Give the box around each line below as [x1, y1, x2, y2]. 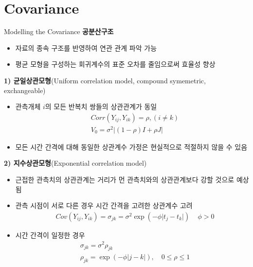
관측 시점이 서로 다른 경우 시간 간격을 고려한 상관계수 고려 [15, 200, 193, 210]
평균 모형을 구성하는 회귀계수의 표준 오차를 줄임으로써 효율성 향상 [15, 59, 216, 69]
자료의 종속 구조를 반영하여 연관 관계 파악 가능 [15, 42, 157, 53]
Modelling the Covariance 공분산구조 [4, 26, 114, 37]
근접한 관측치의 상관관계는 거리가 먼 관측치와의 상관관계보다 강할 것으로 [15, 174, 235, 185]
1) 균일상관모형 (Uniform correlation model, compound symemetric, [4, 75, 206, 85]
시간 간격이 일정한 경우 [15, 229, 85, 240]
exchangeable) [4, 85, 46, 95]
